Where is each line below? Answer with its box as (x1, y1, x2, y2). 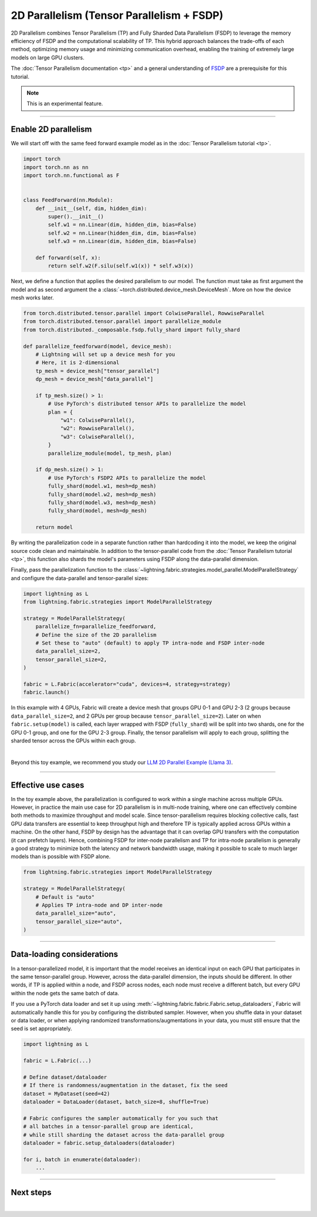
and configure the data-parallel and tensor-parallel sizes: (11, 574, 149, 582)
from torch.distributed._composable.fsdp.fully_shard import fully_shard (23, 326, 240, 333)
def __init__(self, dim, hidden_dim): (35, 205, 147, 212)
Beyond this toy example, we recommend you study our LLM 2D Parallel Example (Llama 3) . (11, 759, 233, 766)
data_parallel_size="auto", (35, 910, 117, 917)
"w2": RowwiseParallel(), (60, 425, 135, 432)
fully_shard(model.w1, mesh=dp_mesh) (48, 483, 157, 489)
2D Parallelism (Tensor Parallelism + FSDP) (11, 9, 224, 22)
